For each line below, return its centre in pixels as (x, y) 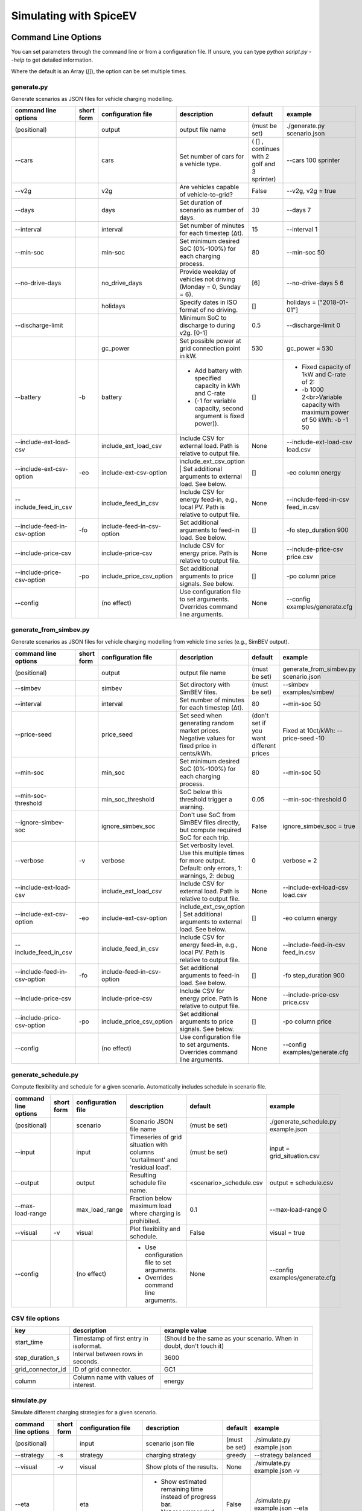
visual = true (287, 1232)
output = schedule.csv (301, 1183)
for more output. (203, 860)
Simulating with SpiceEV (74, 16)
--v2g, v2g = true (311, 191)
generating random (207, 723)
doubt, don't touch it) (194, 1346)
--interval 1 (302, 230)
